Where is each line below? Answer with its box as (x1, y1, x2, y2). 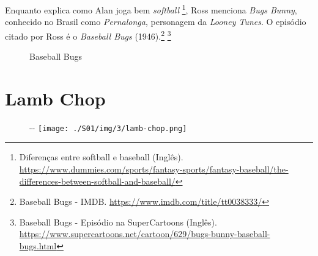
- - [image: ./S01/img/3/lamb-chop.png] (29, 121, 187, 133)
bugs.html (19, 240, 57, 252)
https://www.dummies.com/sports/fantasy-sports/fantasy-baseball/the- (19, 163, 289, 176)
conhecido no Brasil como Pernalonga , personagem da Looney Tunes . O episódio (5, 15, 306, 28)
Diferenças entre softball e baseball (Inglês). (19, 151, 183, 163)
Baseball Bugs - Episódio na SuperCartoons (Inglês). (19, 215, 217, 228)
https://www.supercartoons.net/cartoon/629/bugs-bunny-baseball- (19, 227, 270, 240)
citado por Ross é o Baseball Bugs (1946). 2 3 (5, 27, 171, 42)
